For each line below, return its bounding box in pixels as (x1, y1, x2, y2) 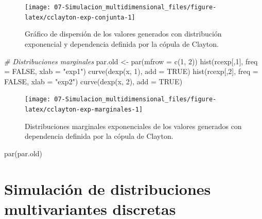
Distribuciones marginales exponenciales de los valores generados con (25, 120, 242, 131)
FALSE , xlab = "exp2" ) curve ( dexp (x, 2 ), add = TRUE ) (4, 76, 183, 86)
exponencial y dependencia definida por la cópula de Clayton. (25, 38, 219, 49)
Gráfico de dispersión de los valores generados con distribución (25, 28, 222, 39)
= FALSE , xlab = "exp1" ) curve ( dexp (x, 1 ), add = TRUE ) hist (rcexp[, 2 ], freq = (4, 66, 258, 77)
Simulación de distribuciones (4, 178, 211, 199)
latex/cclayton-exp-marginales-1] (25, 105, 143, 113)
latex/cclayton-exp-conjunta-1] (25, 13, 135, 21)
